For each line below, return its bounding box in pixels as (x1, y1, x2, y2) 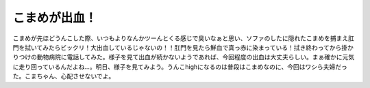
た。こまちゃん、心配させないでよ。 (12, 72, 115, 80)
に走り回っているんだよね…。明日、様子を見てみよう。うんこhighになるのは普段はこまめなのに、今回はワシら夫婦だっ (12, 62, 347, 71)
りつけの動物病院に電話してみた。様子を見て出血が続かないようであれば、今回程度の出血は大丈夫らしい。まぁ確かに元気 (12, 53, 355, 61)
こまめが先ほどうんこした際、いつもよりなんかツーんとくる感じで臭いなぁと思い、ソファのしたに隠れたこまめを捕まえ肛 (12, 34, 355, 42)
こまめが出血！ (12, 10, 97, 25)
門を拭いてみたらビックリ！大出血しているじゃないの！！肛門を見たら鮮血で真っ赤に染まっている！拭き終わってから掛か (12, 43, 354, 51)
